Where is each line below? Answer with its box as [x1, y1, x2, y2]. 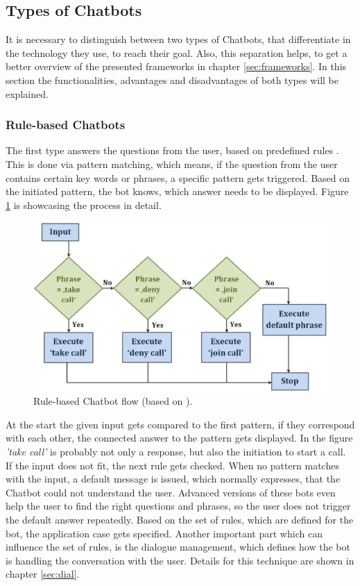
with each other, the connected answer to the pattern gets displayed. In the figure [6, 430, 353, 445]
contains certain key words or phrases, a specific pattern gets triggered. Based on [6, 170, 350, 185]
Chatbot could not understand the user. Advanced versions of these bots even [6, 485, 336, 499]
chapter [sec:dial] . [6, 567, 80, 581]
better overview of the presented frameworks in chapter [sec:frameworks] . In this [6, 59, 347, 74]
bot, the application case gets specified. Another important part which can [6, 526, 323, 540]
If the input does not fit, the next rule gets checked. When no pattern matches [6, 458, 339, 472]
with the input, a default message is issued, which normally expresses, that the [6, 471, 341, 486]
